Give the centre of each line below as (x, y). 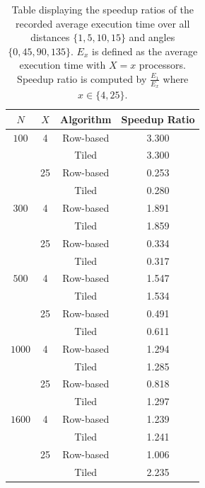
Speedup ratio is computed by (82, 78)
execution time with (63, 65)
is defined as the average (145, 51)
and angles (152, 37)
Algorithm (86, 119)
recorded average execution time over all (103, 23)
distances (50, 37)
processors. (162, 65)
